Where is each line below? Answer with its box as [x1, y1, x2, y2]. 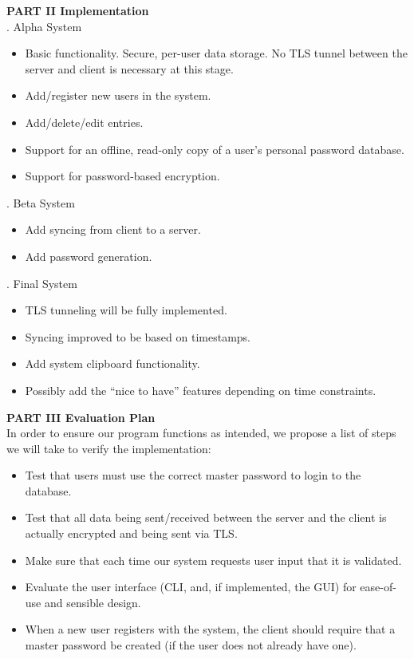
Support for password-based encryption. [25, 168, 220, 184]
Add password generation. [25, 247, 152, 264]
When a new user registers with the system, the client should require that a [25, 621, 396, 637]
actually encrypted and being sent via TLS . [25, 525, 238, 542]
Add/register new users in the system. [25, 87, 211, 104]
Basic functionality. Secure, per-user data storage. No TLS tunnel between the [25, 45, 408, 61]
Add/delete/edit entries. [25, 113, 144, 130]
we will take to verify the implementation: [6, 440, 211, 456]
